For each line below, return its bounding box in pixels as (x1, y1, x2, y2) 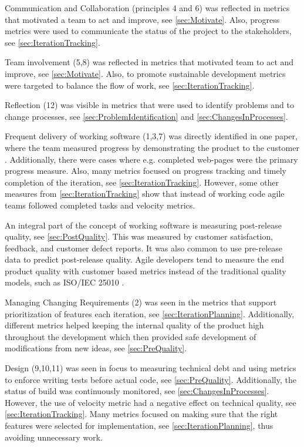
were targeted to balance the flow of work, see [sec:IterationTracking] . (5, 79, 255, 91)
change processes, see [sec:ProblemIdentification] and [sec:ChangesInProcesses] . (5, 110, 288, 122)
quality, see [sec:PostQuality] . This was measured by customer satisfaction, (5, 230, 273, 243)
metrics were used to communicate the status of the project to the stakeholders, (5, 25, 292, 37)
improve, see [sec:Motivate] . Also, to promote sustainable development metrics (5, 67, 286, 79)
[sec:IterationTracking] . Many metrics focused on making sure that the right (5, 408, 278, 420)
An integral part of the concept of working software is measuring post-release (5, 219, 282, 231)
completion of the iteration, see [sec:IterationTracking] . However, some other (5, 176, 279, 188)
